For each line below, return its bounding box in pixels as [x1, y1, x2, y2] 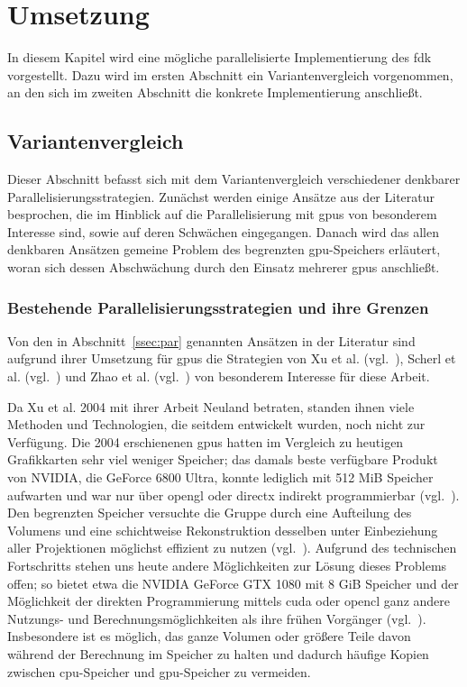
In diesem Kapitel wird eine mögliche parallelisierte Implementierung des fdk [7, 48, 432, 67]
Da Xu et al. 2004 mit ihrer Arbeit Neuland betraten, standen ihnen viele [7, 397, 415, 416]
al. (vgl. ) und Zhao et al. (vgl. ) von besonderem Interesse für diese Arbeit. [7, 367, 430, 386]
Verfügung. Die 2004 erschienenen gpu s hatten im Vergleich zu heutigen [7, 432, 404, 451]
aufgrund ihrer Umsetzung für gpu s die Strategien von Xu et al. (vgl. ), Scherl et [7, 349, 456, 368]
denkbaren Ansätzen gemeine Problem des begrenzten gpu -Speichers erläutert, [7, 240, 441, 259]
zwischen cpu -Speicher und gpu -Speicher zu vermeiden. [7, 662, 311, 681]
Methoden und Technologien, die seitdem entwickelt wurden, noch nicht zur [7, 415, 426, 434]
